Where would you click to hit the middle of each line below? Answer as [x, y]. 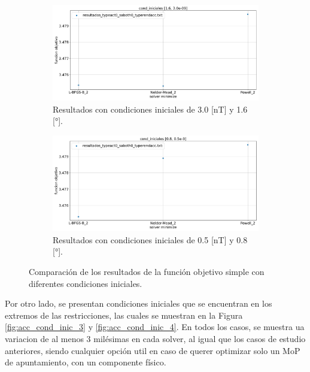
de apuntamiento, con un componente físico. [86, 362]
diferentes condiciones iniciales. [86, 283]
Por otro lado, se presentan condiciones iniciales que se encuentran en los [139, 303]
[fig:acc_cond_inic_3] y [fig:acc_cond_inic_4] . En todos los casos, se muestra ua [155, 327]
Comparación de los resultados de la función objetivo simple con [147, 272]
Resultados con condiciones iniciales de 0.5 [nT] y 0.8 [150, 239]
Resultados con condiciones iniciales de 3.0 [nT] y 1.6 [150, 109]
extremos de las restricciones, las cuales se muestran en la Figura [124, 315]
